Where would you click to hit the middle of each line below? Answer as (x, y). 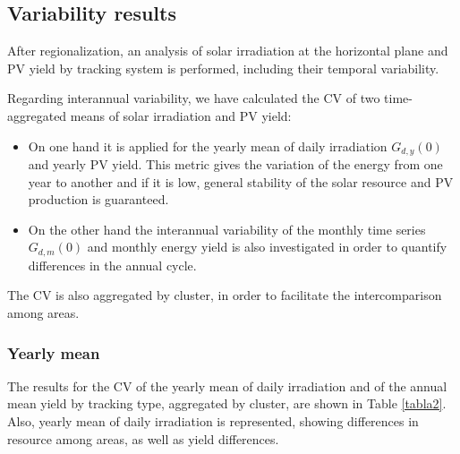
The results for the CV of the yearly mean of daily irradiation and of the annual (227, 385)
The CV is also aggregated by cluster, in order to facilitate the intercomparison (225, 295)
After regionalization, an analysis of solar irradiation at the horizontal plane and (228, 51)
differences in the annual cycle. (112, 265)
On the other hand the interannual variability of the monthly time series (227, 229)
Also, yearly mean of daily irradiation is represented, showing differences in (213, 421)
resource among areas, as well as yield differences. (143, 438)
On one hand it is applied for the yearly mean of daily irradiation (208, 146)
